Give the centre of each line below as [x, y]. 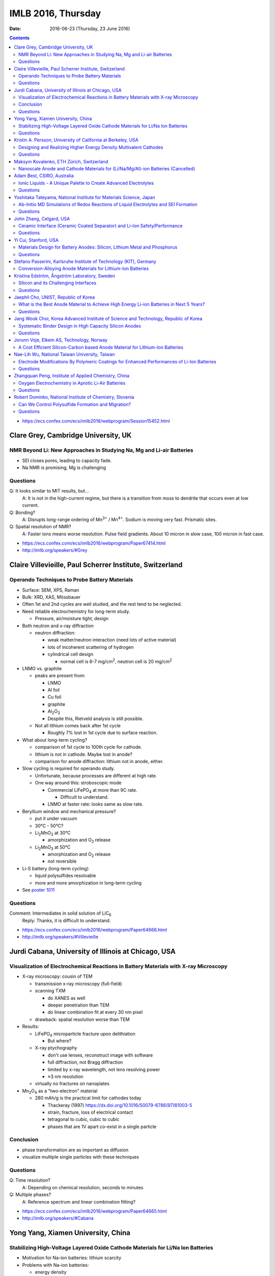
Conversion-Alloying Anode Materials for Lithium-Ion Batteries [84, 268]
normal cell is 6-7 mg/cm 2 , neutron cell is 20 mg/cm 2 [116, 661]
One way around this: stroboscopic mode [78, 783]
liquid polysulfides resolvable [65, 876]
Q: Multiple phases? [30, 1195]
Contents [20, 38]
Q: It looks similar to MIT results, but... [49, 491]
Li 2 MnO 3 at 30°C [53, 833]
